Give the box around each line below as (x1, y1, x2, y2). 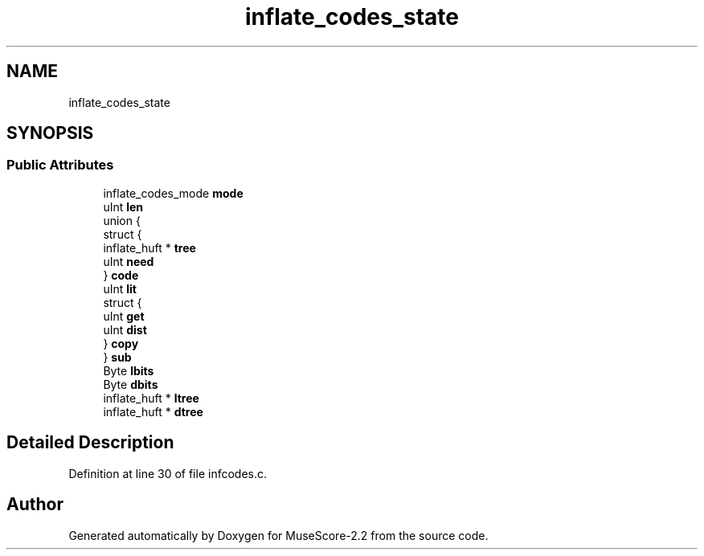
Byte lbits (103, 363, 154, 378)
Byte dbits (103, 377, 158, 391)
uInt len (103, 199, 144, 214)
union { (103, 213, 141, 227)
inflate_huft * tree (103, 240, 196, 255)
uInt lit (103, 281, 137, 296)
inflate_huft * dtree (103, 404, 203, 419)
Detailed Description (6, 432, 174, 453)
